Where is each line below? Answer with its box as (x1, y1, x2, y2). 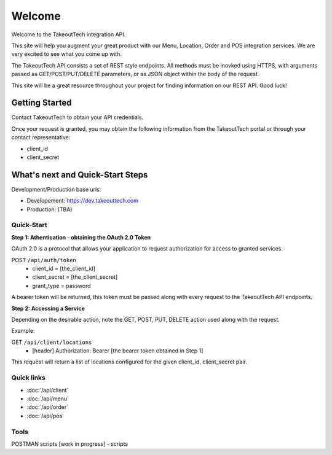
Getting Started (11, 98, 72, 108)
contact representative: (11, 134, 71, 141)
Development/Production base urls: (11, 185, 101, 193)
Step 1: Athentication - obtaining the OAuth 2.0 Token (11, 233, 151, 241)
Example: (11, 327, 35, 335)
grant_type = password (32, 282, 92, 289)
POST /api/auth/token (11, 256, 76, 263)
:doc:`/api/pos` (26, 412, 65, 419)
